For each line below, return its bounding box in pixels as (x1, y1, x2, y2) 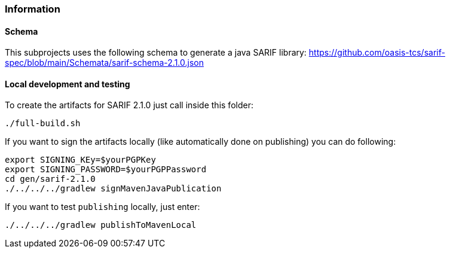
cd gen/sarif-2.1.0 (5, 174, 96, 184)
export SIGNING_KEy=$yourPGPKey (5, 155, 156, 165)
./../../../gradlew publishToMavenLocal (5, 220, 197, 230)
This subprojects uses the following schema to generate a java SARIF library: (5, 47, 307, 58)
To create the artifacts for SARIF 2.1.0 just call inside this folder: (5, 100, 253, 111)
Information (5, 3, 60, 15)
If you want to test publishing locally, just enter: (5, 202, 200, 212)
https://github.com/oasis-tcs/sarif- (308, 47, 445, 58)
